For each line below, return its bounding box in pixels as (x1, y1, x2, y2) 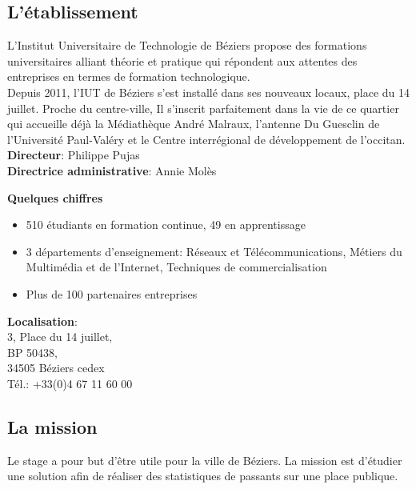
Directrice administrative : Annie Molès (7, 162, 217, 178)
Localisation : (7, 312, 78, 329)
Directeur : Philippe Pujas (7, 146, 140, 163)
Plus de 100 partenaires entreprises (26, 285, 198, 302)
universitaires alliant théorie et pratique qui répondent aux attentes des (7, 52, 358, 69)
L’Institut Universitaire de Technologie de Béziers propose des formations (7, 37, 367, 54)
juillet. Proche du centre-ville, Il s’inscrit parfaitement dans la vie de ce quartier (7, 99, 399, 116)
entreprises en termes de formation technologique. (7, 68, 250, 85)
